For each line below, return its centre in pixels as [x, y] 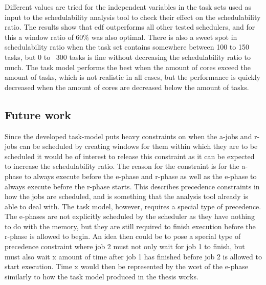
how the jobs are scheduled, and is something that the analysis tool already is [126, 196]
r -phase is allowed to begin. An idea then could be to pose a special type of [123, 236]
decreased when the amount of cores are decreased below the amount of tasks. [127, 87]
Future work [38, 114]
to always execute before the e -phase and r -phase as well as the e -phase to [140, 176]
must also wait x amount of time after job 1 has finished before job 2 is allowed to [133, 256]
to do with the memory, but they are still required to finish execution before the [130, 226]
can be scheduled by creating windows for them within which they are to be [139, 146]
